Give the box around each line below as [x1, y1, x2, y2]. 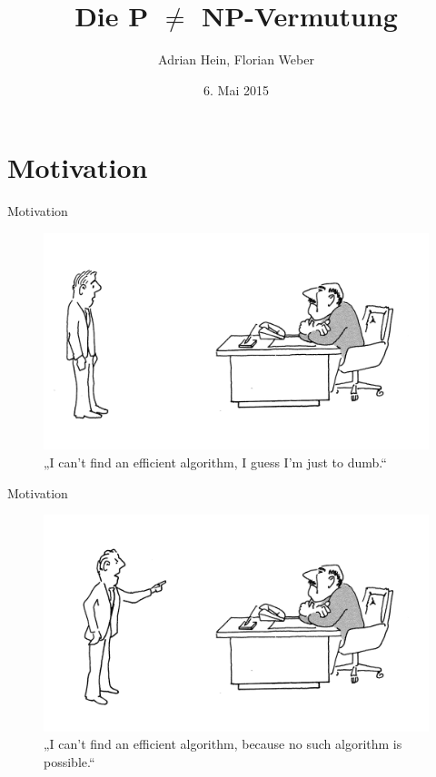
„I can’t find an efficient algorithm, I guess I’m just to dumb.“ [44, 452, 387, 471]
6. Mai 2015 [203, 80, 269, 99]
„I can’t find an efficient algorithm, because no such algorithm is [44, 734, 402, 753]
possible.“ [44, 752, 95, 771]
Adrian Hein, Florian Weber [158, 50, 314, 69]
